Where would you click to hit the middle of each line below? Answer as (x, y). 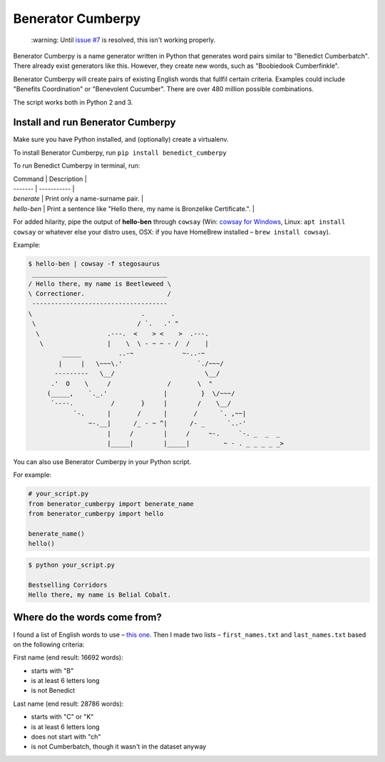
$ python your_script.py (72, 565)
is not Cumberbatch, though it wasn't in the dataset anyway (119, 747)
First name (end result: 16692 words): (68, 658)
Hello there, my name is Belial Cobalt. (99, 595)
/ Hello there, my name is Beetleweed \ (99, 284)
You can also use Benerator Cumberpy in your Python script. (102, 462)
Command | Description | (50, 179)
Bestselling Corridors (68, 585)
